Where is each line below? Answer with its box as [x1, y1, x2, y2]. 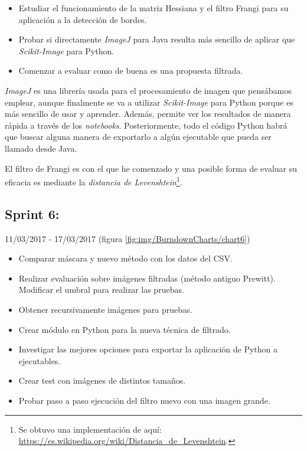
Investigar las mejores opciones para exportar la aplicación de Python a [18, 343, 277, 355]
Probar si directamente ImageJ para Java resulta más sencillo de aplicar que [18, 33, 295, 45]
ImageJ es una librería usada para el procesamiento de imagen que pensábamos [5, 84, 292, 96]
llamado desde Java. [5, 142, 77, 154]
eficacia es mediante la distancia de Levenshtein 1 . [5, 174, 182, 188]
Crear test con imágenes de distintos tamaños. [18, 374, 186, 387]
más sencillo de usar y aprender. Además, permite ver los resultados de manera [5, 107, 291, 120]
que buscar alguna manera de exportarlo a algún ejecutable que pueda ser [5, 130, 272, 143]
